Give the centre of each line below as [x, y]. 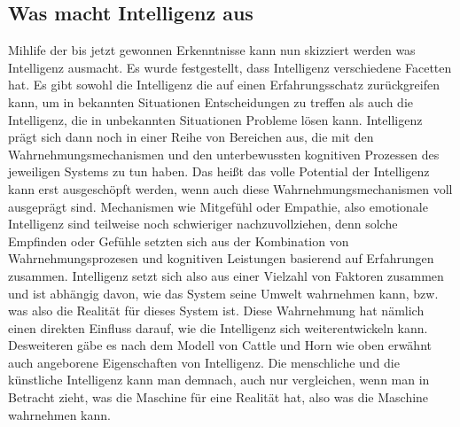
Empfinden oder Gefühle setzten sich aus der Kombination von [179, 241]
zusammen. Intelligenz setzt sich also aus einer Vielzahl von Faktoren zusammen [226, 275]
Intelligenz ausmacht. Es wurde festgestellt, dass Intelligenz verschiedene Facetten [230, 67]
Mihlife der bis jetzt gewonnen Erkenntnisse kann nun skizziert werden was [212, 50]
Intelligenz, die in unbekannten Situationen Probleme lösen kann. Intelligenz [215, 119]
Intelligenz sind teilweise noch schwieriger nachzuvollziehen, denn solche [203, 224]
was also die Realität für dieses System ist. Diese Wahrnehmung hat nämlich [216, 311]
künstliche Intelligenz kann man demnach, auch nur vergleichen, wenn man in [219, 380]
